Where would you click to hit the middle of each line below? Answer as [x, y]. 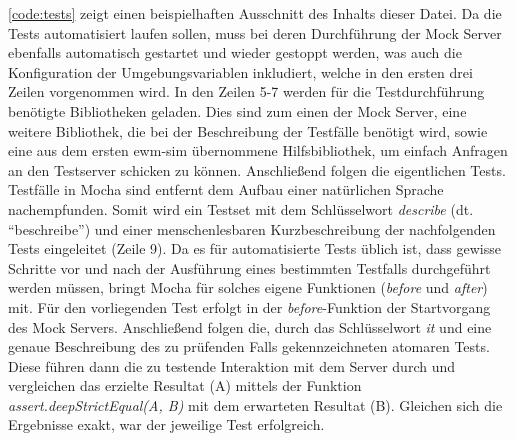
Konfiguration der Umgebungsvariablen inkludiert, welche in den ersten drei [240, 71]
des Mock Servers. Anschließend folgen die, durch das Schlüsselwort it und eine [250, 326]
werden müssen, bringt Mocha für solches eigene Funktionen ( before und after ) [248, 287]
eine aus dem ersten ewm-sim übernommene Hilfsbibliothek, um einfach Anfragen [258, 150]
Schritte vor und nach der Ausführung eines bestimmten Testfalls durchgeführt [249, 267]
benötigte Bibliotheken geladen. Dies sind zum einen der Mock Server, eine [237, 110]
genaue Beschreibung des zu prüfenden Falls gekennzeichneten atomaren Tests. [249, 346]
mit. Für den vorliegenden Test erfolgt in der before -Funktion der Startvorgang [249, 306]
